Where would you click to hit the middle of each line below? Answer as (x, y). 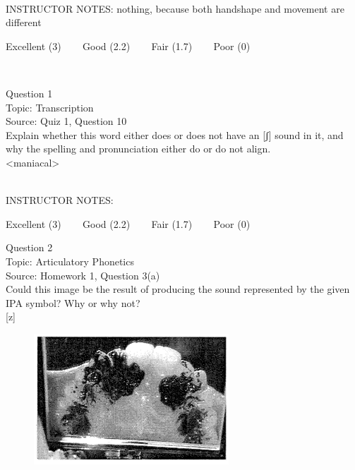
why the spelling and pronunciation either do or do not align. (138, 149)
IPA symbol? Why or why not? (73, 302)
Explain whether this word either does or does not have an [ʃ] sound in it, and (175, 134)
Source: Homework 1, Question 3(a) (83, 275)
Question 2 (29, 247)
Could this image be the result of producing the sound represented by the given (178, 289)
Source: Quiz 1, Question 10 (66, 121)
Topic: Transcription (50, 107)
